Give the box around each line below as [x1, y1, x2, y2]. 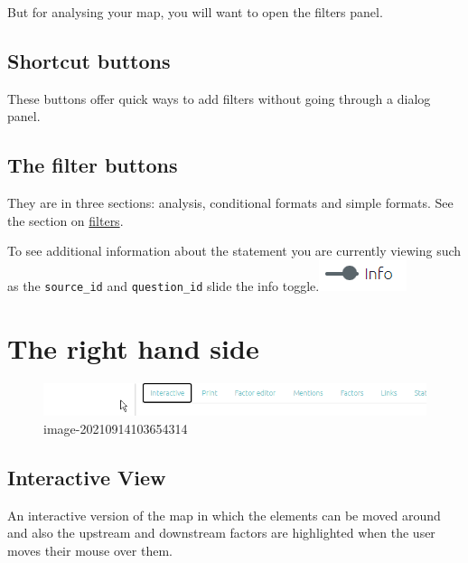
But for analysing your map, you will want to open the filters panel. [7, 3, 383, 21]
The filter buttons [7, 151, 178, 179]
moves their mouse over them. [7, 540, 173, 559]
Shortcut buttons [7, 46, 171, 74]
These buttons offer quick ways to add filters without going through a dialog [7, 89, 431, 108]
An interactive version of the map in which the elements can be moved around [7, 505, 441, 524]
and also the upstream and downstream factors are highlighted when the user [7, 523, 435, 542]
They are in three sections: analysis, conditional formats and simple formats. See [7, 193, 454, 212]
